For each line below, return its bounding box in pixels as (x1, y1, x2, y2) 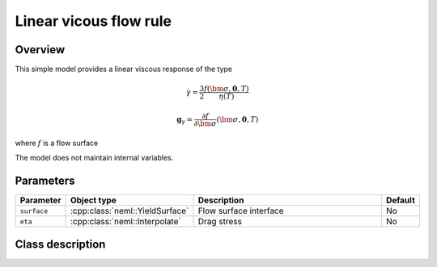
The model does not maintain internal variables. (15, 153, 174, 163)
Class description (15, 237, 106, 251)
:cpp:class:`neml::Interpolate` (70, 216, 181, 227)
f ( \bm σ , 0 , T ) (203, 85, 250, 94)
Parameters (15, 174, 75, 188)
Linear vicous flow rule (15, 12, 172, 30)
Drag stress (197, 216, 243, 227)
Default (385, 194, 416, 206)
